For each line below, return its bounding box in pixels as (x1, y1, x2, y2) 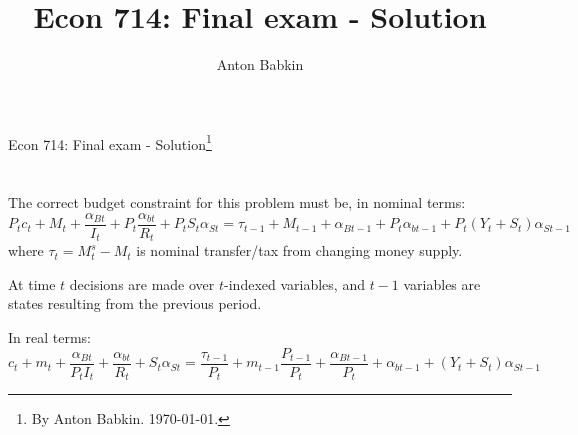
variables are (403, 273, 481, 294)
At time (8, 273, 56, 294)
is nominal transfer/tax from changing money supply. (136, 240, 463, 261)
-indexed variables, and (224, 273, 365, 294)
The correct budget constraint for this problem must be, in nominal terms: (8, 192, 466, 213)
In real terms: (8, 327, 91, 348)
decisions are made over (69, 273, 215, 294)
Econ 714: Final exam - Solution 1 (8, 130, 212, 154)
